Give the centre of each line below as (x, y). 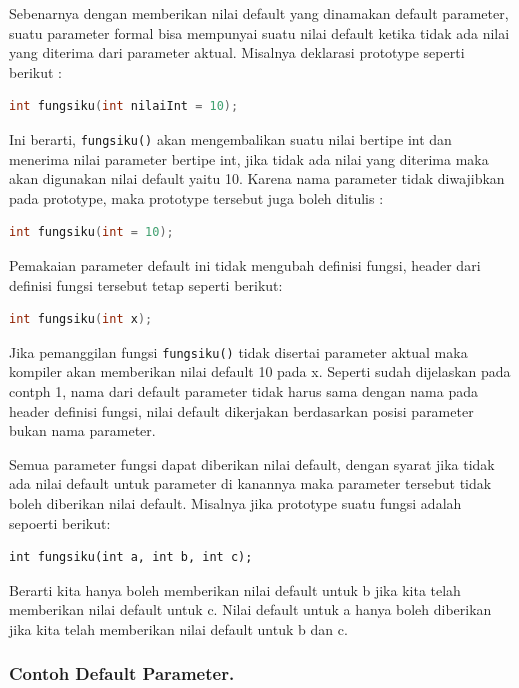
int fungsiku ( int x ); (81, 319)
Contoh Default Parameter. (122, 673)
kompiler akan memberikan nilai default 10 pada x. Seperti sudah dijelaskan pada (260, 371)
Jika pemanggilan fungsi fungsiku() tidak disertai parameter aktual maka (238, 351)
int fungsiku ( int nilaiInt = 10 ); (124, 106)
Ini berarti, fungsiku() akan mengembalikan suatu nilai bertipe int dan (230, 138)
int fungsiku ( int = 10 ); (91, 232)
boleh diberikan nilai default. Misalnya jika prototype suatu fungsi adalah (235, 503)
